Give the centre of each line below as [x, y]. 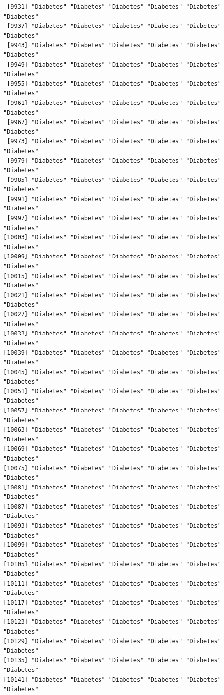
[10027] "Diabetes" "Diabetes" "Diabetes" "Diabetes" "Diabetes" [112, 314]
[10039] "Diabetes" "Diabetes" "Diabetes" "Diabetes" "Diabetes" [112, 353]
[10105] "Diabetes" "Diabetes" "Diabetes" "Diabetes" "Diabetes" [112, 564]
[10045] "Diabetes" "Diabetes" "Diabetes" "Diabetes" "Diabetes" [112, 372]
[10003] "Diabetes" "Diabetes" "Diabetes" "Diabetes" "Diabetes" [112, 238]
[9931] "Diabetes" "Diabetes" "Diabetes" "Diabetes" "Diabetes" [114, 7]
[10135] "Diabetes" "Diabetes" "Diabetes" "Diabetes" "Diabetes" [112, 660]
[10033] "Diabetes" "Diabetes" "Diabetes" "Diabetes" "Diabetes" [112, 334]
